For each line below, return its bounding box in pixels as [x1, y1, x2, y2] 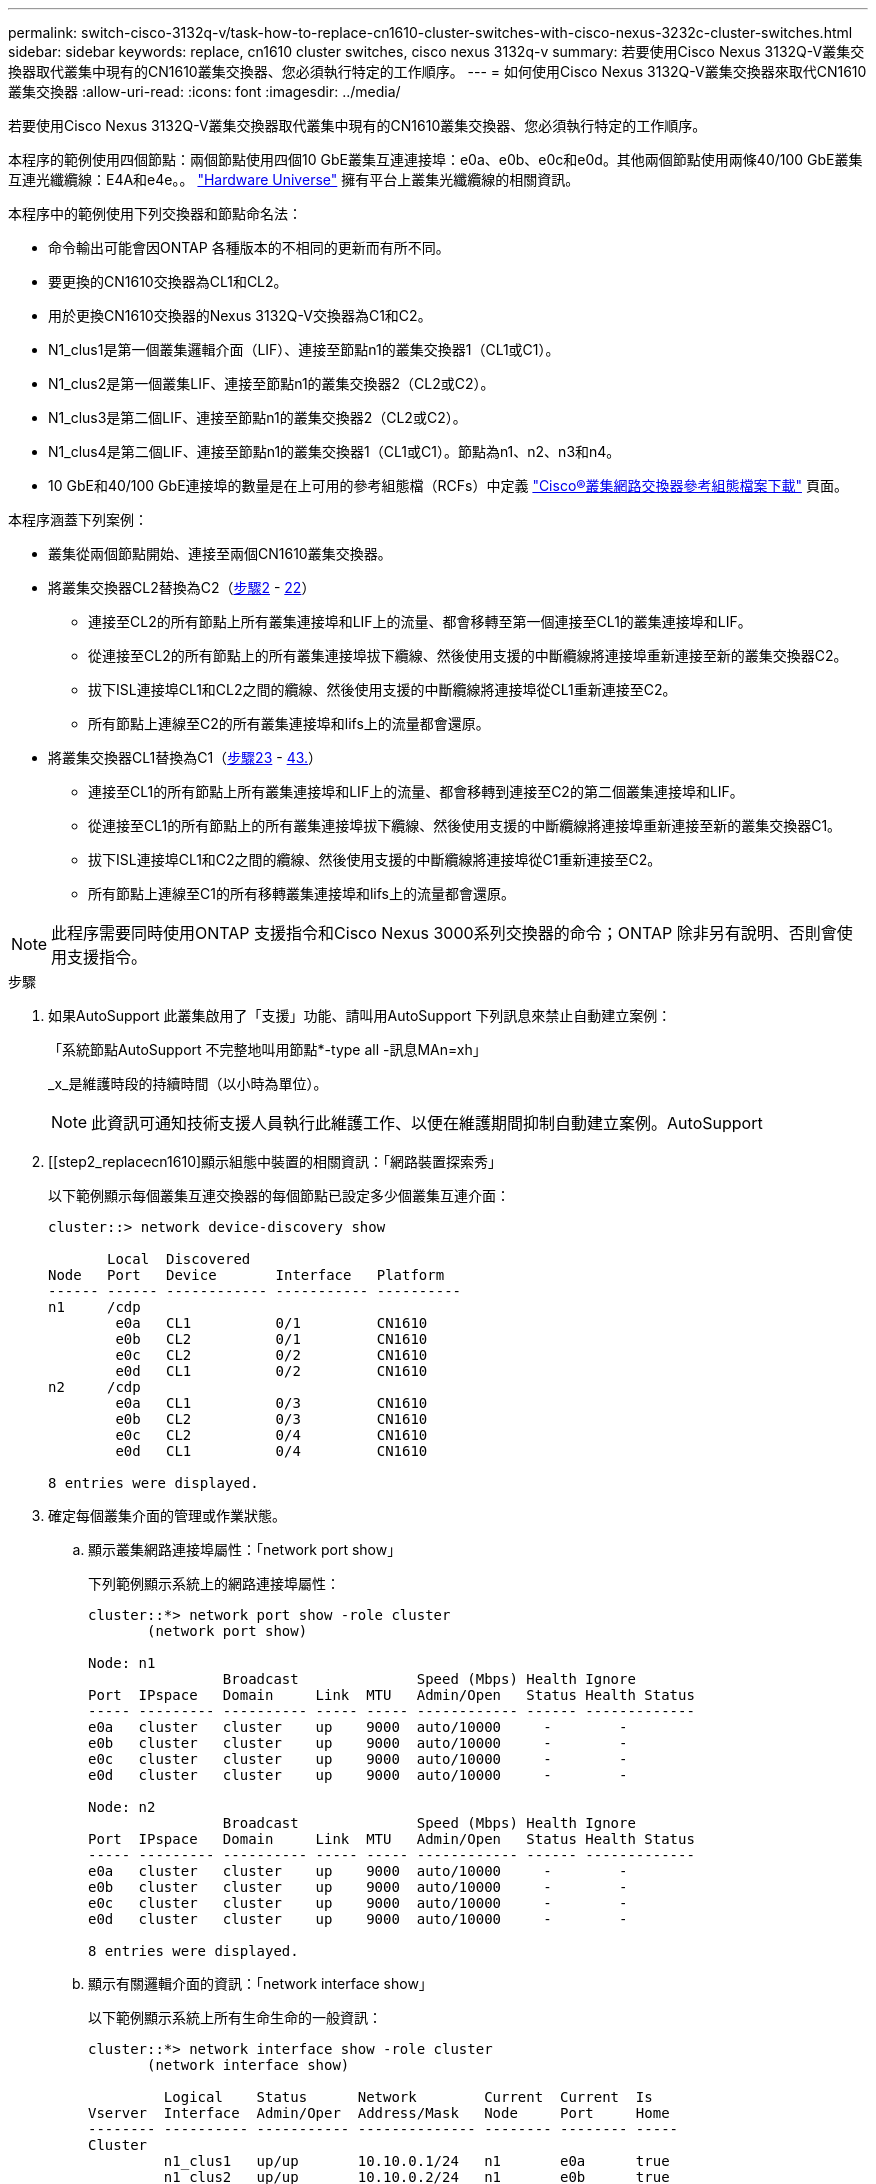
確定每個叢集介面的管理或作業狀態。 [48, 1507, 286, 1524]
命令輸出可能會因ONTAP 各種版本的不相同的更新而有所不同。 [48, 239, 450, 256]
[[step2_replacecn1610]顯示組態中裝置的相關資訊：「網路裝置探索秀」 [48, 1153, 503, 1170]
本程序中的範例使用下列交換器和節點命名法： [8, 205, 302, 222]
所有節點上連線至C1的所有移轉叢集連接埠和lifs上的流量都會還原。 [88, 885, 515, 902]
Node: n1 [88, 1655, 156, 1671]
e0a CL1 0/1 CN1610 [115, 1315, 428, 1331]
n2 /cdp [48, 1379, 141, 1395]
